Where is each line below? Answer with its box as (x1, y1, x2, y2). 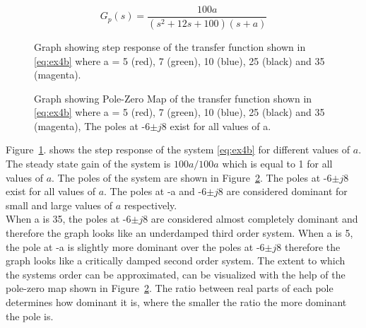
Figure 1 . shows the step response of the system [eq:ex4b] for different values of (6, 142, 350, 157)
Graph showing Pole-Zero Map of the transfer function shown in (34, 90, 312, 105)
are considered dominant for (226, 184, 348, 199)
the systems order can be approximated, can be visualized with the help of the (6, 266, 346, 281)
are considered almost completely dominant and (150, 211, 358, 226)
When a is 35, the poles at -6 (6, 211, 131, 226)
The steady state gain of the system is (6, 156, 171, 171)
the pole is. (6, 308, 54, 323)
